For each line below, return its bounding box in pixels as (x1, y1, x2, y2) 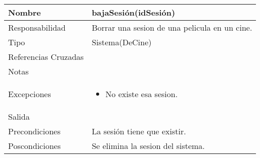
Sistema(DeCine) (92, 36, 152, 48)
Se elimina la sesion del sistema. (92, 140, 205, 151)
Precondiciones (8, 125, 61, 137)
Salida (8, 111, 30, 122)
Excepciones (8, 88, 51, 100)
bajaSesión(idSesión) (92, 7, 176, 18)
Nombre (8, 7, 41, 18)
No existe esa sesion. (105, 88, 178, 100)
